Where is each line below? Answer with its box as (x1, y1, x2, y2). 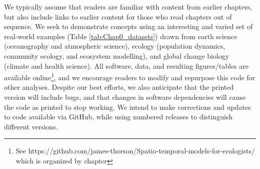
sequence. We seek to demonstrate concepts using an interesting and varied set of (4, 21, 253, 32)
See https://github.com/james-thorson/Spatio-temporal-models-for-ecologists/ (15, 145, 255, 156)
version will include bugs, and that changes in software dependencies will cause (4, 92, 246, 102)
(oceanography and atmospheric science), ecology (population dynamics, (4, 41, 225, 51)
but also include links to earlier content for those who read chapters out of (4, 11, 232, 22)
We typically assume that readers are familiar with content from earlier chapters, (4, 2, 252, 12)
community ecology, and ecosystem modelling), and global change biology (4, 50, 229, 61)
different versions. (4, 121, 58, 131)
